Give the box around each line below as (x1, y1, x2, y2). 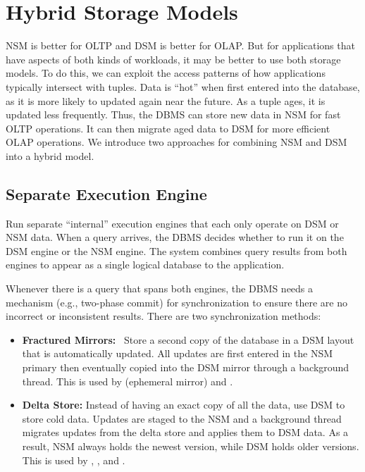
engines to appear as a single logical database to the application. (6, 257, 285, 272)
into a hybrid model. (6, 148, 94, 163)
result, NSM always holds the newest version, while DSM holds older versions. (22, 438, 359, 453)
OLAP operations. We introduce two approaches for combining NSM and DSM (6, 135, 347, 149)
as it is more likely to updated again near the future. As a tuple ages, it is (6, 93, 326, 108)
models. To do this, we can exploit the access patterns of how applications (6, 66, 326, 80)
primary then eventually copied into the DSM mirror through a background (22, 360, 349, 375)
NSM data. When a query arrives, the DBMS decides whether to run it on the (6, 230, 344, 244)
